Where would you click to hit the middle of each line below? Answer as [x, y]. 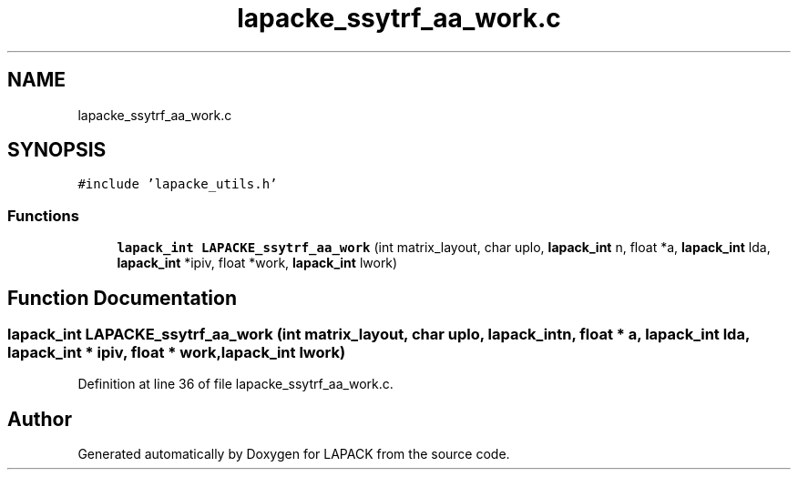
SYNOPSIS [57, 150]
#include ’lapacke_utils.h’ [178, 184]
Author [40, 419]
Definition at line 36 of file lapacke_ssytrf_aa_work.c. [235, 384]
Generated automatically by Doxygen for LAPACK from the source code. [294, 454]
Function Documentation [122, 298]
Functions [43, 215]
